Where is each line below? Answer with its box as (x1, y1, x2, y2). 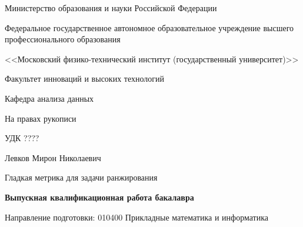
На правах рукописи (5, 112, 76, 124)
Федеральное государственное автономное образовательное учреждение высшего (5, 21, 294, 34)
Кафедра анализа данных (5, 92, 94, 104)
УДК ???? (5, 132, 39, 144)
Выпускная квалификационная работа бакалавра (5, 191, 194, 203)
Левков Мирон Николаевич (5, 151, 101, 163)
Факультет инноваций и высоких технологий (5, 72, 164, 85)
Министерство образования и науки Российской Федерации (5, 2, 217, 14)
